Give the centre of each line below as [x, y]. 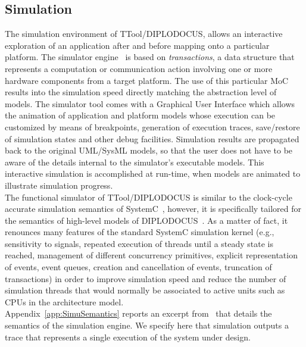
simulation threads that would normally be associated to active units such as [145, 290]
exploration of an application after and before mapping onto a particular [137, 45]
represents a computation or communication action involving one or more [139, 68]
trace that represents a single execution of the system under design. [128, 337]
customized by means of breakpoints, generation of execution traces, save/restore [152, 126]
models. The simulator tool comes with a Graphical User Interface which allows [150, 103]
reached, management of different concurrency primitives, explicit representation [151, 255]
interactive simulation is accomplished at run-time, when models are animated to [153, 174]
